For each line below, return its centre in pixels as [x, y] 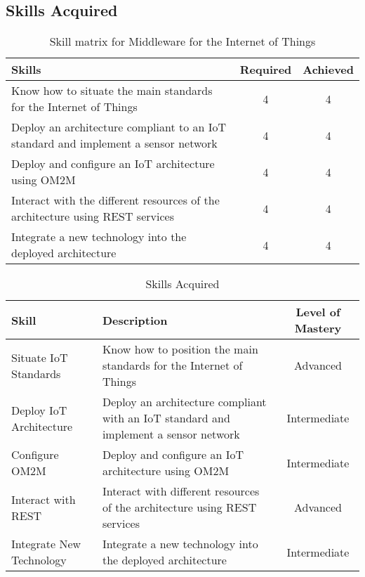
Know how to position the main [180, 349]
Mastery [318, 328]
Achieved [328, 70]
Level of [318, 312]
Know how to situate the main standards [112, 91]
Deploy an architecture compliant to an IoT [119, 127]
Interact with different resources [181, 491]
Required [266, 70]
